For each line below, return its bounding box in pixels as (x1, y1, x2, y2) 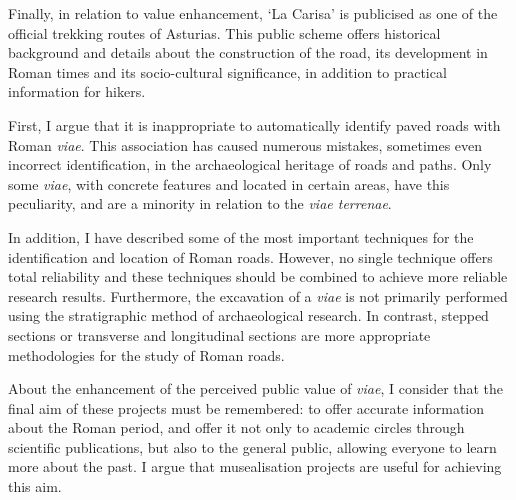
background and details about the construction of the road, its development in (8, 42, 488, 63)
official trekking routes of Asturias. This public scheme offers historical (8, 22, 441, 43)
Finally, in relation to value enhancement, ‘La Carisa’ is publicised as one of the (8, 3, 498, 23)
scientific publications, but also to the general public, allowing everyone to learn (8, 436, 497, 457)
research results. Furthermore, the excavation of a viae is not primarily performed (8, 285, 508, 306)
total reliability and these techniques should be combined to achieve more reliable (8, 266, 508, 287)
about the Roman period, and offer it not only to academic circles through (8, 417, 465, 438)
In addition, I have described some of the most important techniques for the (8, 226, 474, 247)
